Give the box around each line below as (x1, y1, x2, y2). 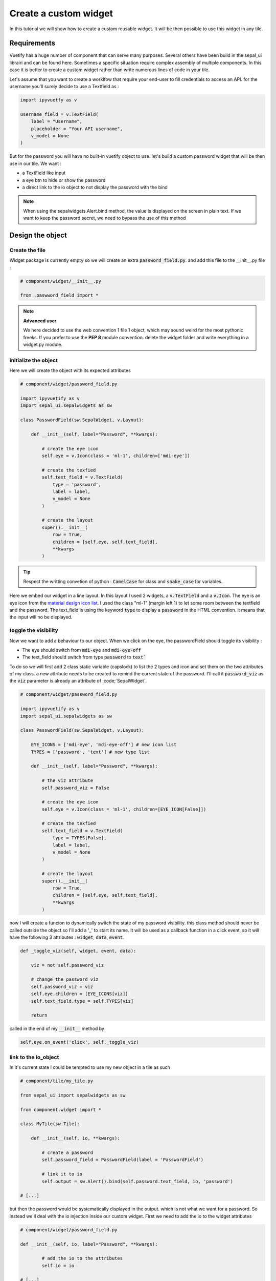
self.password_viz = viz (31, 984, 94, 989)
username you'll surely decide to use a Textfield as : (9, 84, 120, 90)
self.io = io (41, 1263, 75, 1268)
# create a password (41, 1150, 94, 1155)
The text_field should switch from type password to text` (22, 654, 146, 660)
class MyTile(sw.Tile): (20, 1121, 80, 1127)
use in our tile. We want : (9, 160, 62, 167)
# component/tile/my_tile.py (20, 1078, 94, 1084)
